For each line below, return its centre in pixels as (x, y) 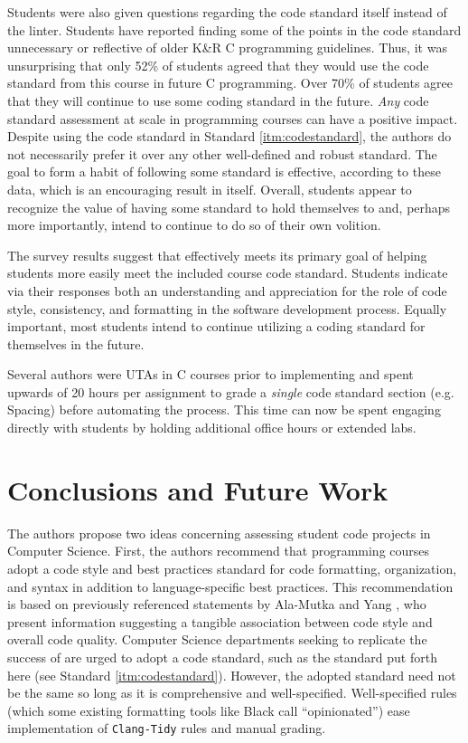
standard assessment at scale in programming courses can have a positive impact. (233, 118)
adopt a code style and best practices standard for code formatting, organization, (232, 568)
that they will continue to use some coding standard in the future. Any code (218, 100)
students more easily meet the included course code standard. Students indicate (228, 273)
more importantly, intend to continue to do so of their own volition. (194, 225)
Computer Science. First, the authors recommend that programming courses (219, 551)
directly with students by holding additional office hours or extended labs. (212, 428)
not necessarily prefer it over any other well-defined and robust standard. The (222, 153)
